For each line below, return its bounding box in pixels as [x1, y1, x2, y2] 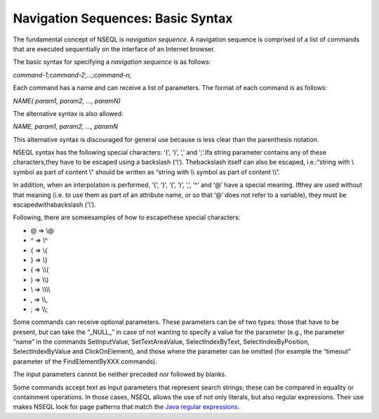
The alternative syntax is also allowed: [13, 109, 124, 117]
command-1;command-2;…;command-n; [13, 70, 132, 79]
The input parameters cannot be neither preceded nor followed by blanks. [13, 370, 227, 379]
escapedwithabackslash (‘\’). [13, 200, 96, 209]
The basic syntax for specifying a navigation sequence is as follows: [13, 58, 211, 66]
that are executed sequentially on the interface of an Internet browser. [13, 44, 215, 53]
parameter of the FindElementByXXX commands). [13, 357, 157, 366]
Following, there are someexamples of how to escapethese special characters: [13, 213, 241, 221]
